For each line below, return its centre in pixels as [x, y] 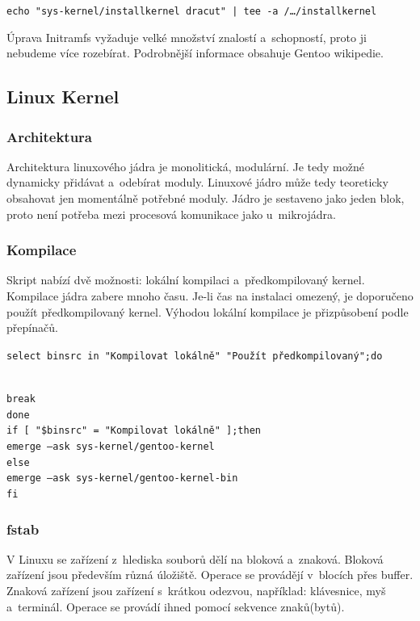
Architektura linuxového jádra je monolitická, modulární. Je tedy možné [185, 166]
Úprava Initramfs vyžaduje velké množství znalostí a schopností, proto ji [187, 37]
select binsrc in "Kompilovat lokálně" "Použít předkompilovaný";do [195, 356]
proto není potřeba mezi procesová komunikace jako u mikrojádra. [171, 214]
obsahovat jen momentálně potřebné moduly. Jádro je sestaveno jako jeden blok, [206, 198]
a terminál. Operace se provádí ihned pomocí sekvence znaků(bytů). [176, 606]
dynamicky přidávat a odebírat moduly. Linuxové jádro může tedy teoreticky [197, 182]
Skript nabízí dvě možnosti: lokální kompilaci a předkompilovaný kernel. [186, 280]
